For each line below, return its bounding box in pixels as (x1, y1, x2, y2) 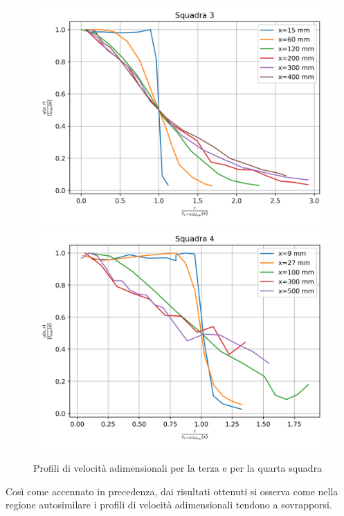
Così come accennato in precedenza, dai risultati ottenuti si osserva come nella (6, 483, 338, 498)
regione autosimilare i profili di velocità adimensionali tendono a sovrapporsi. (6, 497, 332, 512)
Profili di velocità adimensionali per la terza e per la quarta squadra (33, 461, 323, 475)
